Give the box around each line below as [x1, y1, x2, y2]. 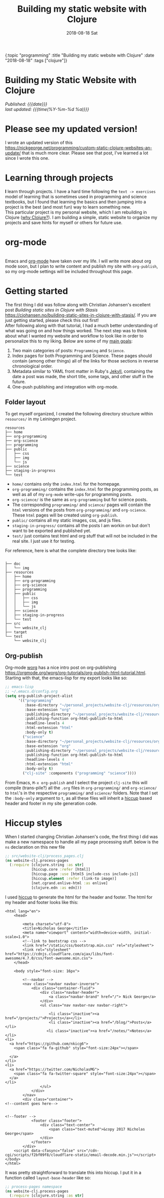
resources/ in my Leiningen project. [5, 416, 77, 422]
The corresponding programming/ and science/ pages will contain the [12, 502, 151, 508]
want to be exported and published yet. [12, 528, 91, 534]
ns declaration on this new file [5, 844, 65, 850]
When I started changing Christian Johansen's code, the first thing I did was [5, 834, 158, 839]
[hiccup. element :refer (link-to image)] [31, 876, 117, 881]
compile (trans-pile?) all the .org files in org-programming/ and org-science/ [5, 785, 157, 791]
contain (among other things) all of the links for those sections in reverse [12, 358, 159, 364]
